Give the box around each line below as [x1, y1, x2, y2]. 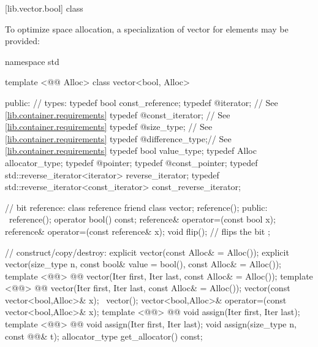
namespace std [5, 55, 59, 67]
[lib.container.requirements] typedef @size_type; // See [5, 120, 213, 133]
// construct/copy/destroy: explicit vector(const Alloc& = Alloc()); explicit [5, 245, 289, 258]
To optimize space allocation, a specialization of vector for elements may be [5, 22, 289, 35]
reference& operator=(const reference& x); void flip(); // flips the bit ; [5, 224, 270, 237]
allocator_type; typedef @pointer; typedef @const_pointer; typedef [5, 156, 258, 169]
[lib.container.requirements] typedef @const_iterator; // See [5, 108, 230, 121]
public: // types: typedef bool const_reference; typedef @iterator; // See [5, 96, 278, 109]
